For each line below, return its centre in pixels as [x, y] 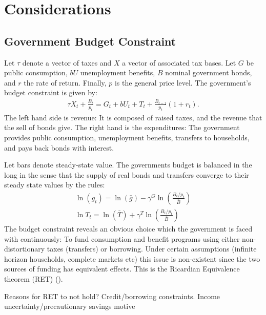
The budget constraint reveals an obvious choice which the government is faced [128, 228]
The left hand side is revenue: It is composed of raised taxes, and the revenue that [133, 117]
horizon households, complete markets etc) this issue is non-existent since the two [132, 258]
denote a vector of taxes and [67, 62]
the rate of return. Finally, [65, 82]
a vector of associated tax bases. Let [179, 62]
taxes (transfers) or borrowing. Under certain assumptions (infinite [152, 249]
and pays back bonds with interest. [59, 147]
